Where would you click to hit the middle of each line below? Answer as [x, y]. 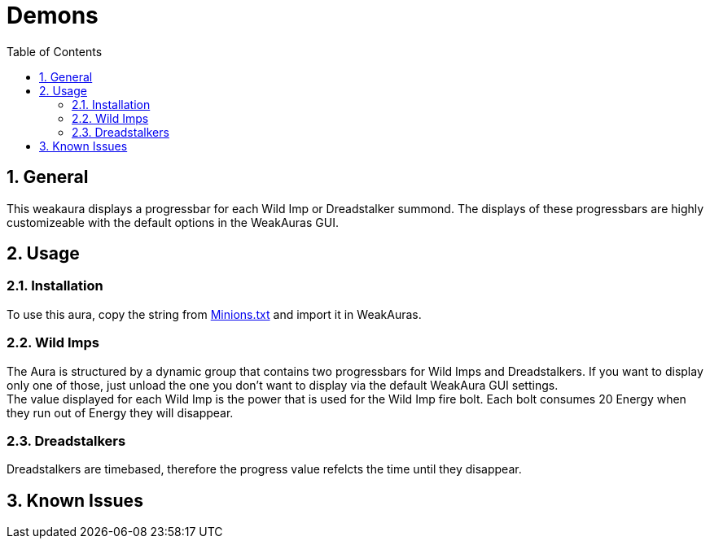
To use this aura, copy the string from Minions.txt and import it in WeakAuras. [214, 314]
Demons [53, 15]
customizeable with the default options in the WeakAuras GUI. [173, 222]
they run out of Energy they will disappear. [120, 412]
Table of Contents [55, 51]
